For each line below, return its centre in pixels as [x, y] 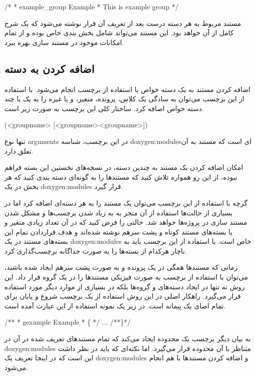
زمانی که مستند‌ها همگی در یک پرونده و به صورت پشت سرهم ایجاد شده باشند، [121, 267]
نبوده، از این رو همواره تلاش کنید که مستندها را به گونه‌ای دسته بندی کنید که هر [121, 176]
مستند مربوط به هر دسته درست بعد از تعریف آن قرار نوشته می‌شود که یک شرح [123, 23]
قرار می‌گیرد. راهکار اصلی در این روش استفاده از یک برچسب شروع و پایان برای [123, 296]
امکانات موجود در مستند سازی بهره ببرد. [64, 42]
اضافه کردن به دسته [50, 68]
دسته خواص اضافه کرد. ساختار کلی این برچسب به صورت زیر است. [104, 108]
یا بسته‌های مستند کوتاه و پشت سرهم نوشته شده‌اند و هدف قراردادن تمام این [118, 231]
